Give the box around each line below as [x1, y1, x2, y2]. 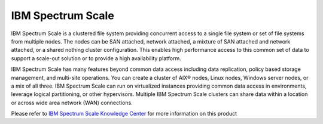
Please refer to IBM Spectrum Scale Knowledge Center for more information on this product [11, 110, 237, 117]
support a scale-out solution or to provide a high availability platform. [11, 54, 182, 62]
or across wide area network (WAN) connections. [11, 99, 133, 106]
